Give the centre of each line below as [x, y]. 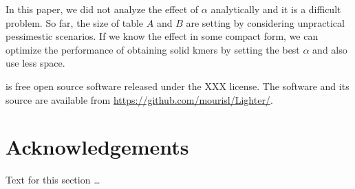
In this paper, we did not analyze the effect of [102, 9]
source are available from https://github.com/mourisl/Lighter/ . [139, 99]
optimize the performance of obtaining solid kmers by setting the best [153, 49]
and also [330, 49]
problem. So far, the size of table [75, 22]
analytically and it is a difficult [276, 9]
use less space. [35, 63]
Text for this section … [53, 180]
